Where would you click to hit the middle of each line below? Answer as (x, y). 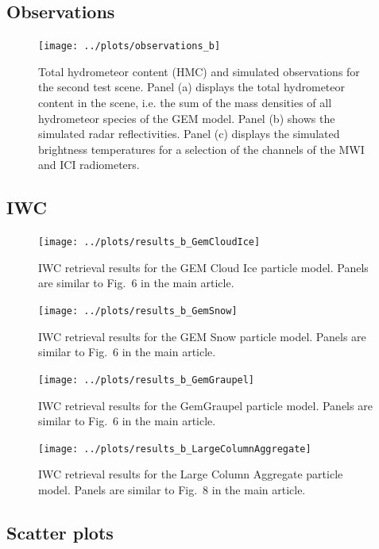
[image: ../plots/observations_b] (130, 46)
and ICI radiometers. (89, 165)
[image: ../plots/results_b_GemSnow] (138, 311)
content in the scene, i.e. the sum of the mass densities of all (185, 103)
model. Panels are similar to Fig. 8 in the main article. (172, 489)
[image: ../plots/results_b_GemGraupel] (147, 380)
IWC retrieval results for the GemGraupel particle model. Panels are (205, 405)
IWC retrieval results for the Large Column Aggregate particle (191, 474)
